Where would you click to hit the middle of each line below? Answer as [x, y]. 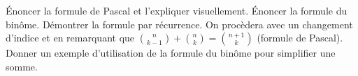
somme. [22, 66]
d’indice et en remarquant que [70, 38]
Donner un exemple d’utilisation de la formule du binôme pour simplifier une [171, 53]
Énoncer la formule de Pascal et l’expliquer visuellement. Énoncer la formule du [177, 10]
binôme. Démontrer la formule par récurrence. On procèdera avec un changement [179, 24]
